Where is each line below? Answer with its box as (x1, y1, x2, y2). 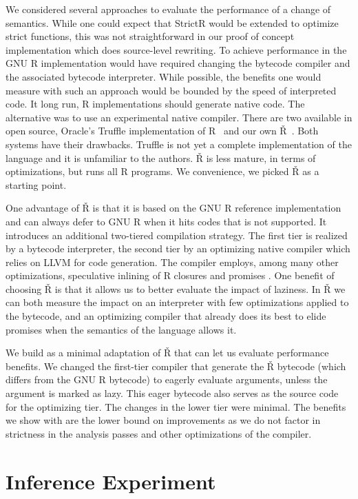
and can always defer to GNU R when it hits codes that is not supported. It (6, 214, 327, 228)
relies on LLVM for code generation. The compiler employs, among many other (6, 254, 339, 269)
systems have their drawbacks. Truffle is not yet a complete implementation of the (6, 136, 352, 151)
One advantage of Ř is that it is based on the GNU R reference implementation (6, 201, 341, 215)
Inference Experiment (6, 467, 216, 495)
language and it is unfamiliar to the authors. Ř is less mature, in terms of (6, 150, 316, 165)
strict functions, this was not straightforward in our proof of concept (6, 29, 295, 43)
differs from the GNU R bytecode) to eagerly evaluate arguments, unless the (6, 372, 328, 387)
